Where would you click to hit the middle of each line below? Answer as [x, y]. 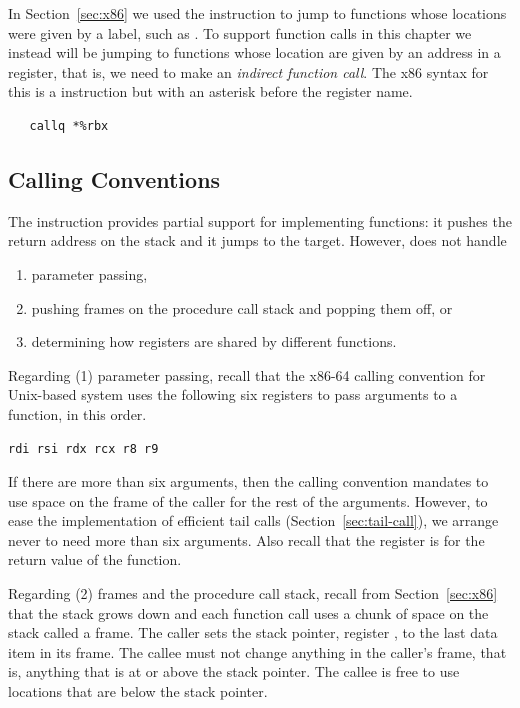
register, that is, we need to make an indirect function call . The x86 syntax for [248, 71]
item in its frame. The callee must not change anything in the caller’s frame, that [257, 651]
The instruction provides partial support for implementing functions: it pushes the [260, 220]
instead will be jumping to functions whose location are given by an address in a [254, 52]
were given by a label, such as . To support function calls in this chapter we [240, 32]
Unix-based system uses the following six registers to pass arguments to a [233, 394]
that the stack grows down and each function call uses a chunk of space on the [248, 612]
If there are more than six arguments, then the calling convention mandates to [248, 481]
